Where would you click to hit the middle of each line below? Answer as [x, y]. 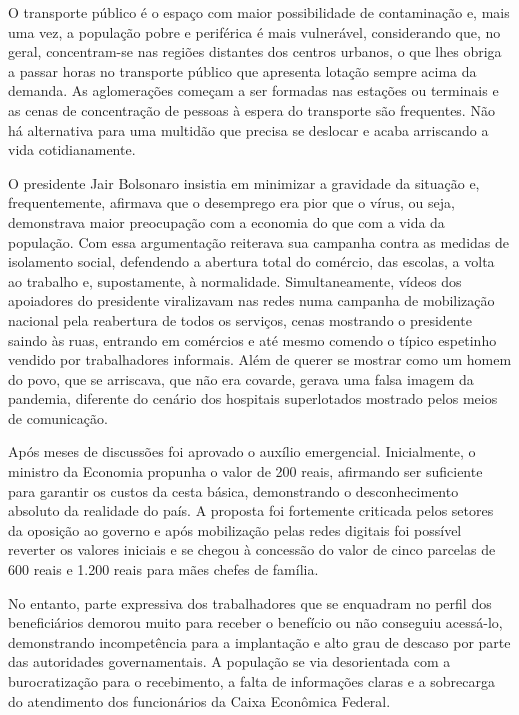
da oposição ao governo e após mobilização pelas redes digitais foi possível [235, 529]
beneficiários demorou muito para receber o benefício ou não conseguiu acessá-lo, [255, 622]
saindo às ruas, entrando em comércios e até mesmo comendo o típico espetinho [252, 339]
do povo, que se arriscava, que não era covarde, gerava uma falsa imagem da [241, 378]
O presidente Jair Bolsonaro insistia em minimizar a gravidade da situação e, [244, 182]
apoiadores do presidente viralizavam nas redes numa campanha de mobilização [251, 300]
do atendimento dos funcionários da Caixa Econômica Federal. [199, 700]
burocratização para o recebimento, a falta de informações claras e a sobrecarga [252, 681]
